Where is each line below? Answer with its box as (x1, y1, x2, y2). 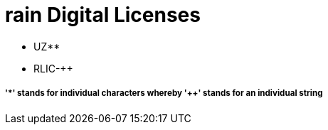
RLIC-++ (33, 62, 73, 75)
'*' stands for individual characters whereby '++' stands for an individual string (5, 88, 323, 99)
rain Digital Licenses (5, 3, 201, 27)
